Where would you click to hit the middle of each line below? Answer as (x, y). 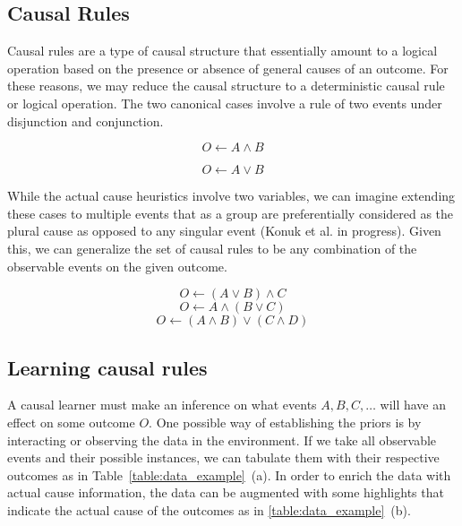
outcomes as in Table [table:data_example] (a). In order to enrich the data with (229, 474)
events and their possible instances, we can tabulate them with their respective (223, 457)
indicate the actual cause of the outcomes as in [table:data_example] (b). (209, 509)
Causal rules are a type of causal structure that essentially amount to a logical (222, 51)
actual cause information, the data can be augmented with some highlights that (226, 492)
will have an (413, 405)
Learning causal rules (107, 367)
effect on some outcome (71, 422)
